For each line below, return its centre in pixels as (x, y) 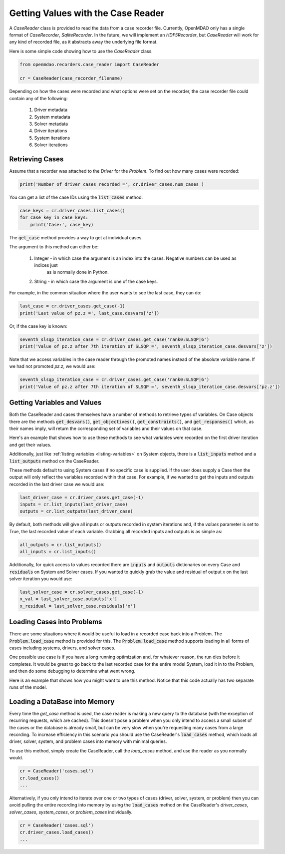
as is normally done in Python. (78, 272)
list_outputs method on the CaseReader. (54, 461)
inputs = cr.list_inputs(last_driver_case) (74, 505)
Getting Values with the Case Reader (87, 13)
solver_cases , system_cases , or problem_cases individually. (71, 812)
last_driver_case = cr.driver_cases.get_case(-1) (82, 497)
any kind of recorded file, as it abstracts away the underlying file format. (83, 42)
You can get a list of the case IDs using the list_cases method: (76, 197)
